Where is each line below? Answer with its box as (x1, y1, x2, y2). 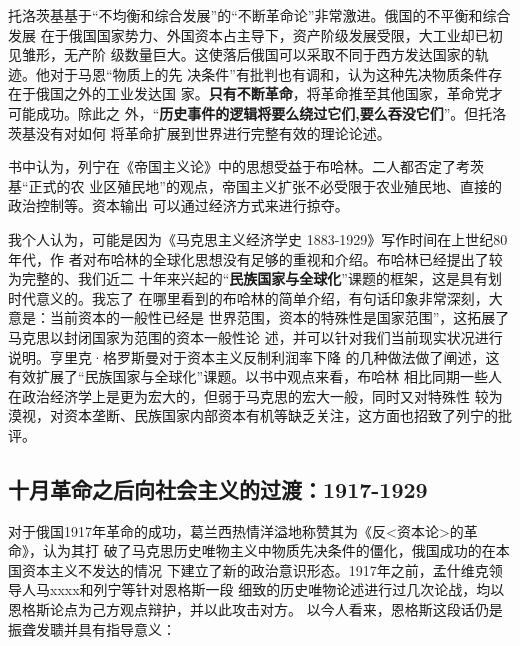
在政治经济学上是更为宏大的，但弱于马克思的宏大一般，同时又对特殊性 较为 (8, 385, 503, 406)
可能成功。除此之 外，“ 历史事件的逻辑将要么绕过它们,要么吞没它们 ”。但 (8, 102, 479, 123)
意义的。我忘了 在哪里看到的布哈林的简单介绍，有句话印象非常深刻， (35, 287, 489, 308)
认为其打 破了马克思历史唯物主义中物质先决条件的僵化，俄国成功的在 (42, 540, 496, 561)
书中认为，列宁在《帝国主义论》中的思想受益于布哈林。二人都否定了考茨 (8, 156, 484, 177)
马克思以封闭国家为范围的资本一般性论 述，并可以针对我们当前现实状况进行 (8, 326, 503, 347)
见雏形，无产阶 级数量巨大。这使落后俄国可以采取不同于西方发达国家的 (8, 44, 475, 65)
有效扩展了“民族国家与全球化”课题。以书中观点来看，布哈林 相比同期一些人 (8, 366, 502, 387)
